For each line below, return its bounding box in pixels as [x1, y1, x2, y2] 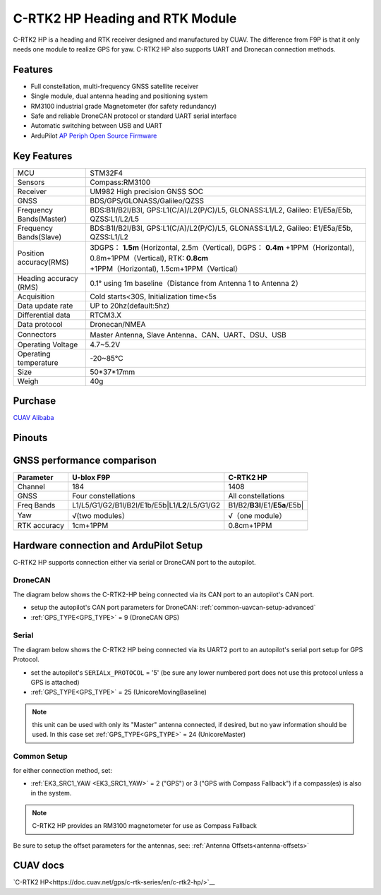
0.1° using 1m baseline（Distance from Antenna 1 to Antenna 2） [89, 278, 303, 288]
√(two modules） [71, 511, 130, 521]
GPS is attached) [30, 678, 80, 686]
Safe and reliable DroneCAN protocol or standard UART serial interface [30, 112, 237, 120]
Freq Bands [17, 500, 56, 510]
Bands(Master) [17, 214, 67, 224]
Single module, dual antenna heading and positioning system [30, 92, 208, 100]
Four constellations [71, 491, 135, 501]
